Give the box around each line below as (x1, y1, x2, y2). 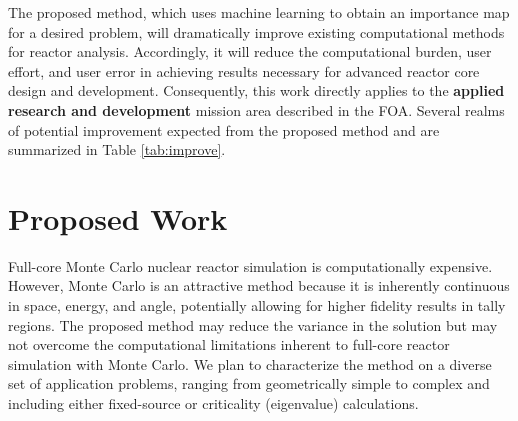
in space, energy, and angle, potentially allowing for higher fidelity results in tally (8, 295, 506, 316)
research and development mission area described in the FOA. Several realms (8, 99, 505, 120)
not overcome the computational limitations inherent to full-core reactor (8, 334, 450, 355)
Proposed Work (8, 197, 228, 238)
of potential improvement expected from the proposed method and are (8, 119, 440, 140)
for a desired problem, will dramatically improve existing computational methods (8, 21, 505, 42)
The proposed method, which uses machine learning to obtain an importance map (8, 2, 510, 22)
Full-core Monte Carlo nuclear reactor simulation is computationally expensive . (8, 255, 493, 276)
